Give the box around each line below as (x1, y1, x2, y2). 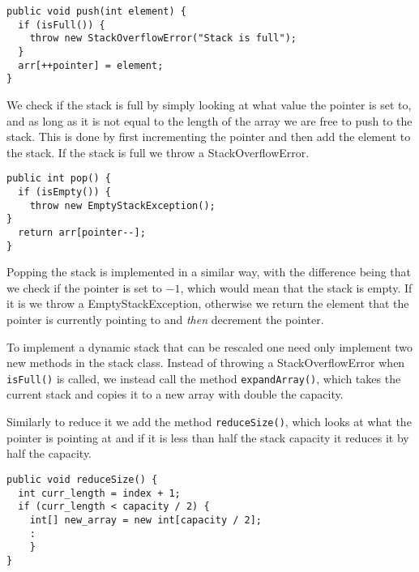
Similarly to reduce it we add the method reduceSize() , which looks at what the (6, 413, 412, 430)
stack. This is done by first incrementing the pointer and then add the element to (6, 128, 411, 145)
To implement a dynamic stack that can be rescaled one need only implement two (6, 338, 413, 355)
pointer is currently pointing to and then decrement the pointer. (6, 311, 324, 328)
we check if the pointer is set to (6, 279, 162, 296)
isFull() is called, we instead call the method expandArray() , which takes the (6, 369, 401, 386)
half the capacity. (6, 445, 92, 462)
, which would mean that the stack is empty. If (180, 279, 413, 296)
